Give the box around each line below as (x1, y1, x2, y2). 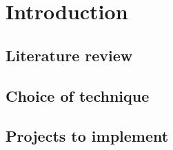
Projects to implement (6, 125, 169, 147)
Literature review (6, 44, 133, 65)
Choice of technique (6, 85, 150, 106)
